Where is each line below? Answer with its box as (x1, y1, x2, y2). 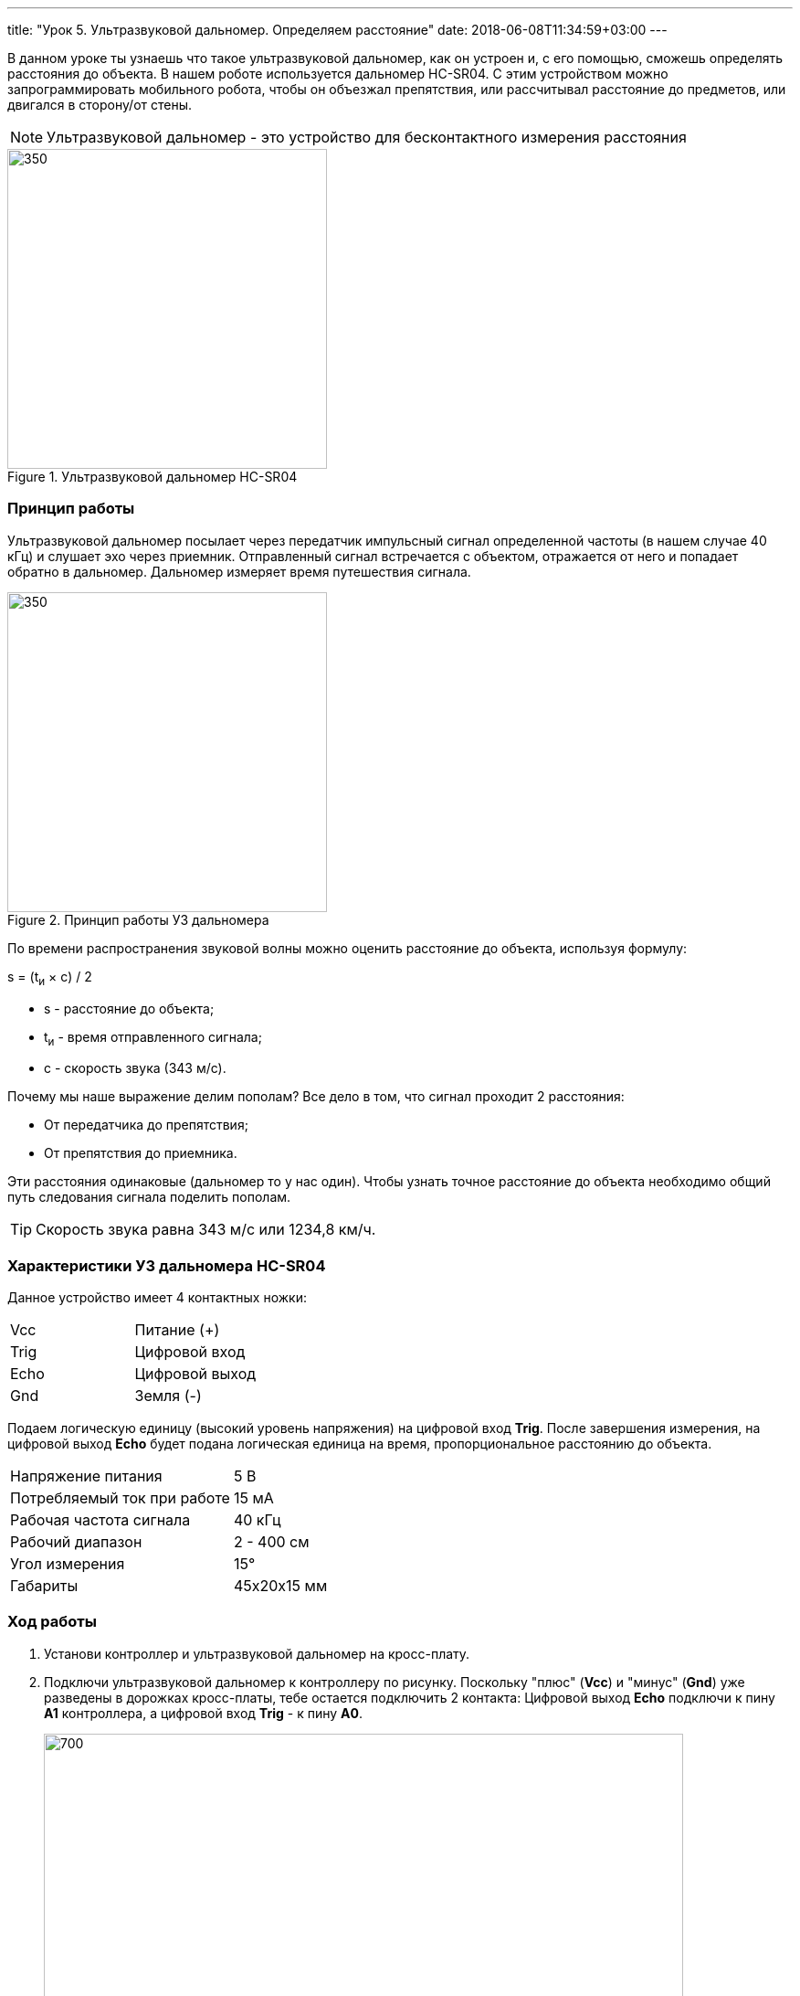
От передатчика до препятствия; (44, 1117, 248, 1133)
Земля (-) (134, 1386, 202, 1406)
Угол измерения (10, 1555, 125, 1574)
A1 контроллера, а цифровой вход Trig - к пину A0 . (44, 1704, 363, 1721)
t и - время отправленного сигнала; (44, 1028, 262, 1048)
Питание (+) (134, 1321, 220, 1340)
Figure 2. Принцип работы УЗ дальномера (7, 911, 269, 928)
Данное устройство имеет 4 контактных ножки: (7, 1290, 307, 1306)
